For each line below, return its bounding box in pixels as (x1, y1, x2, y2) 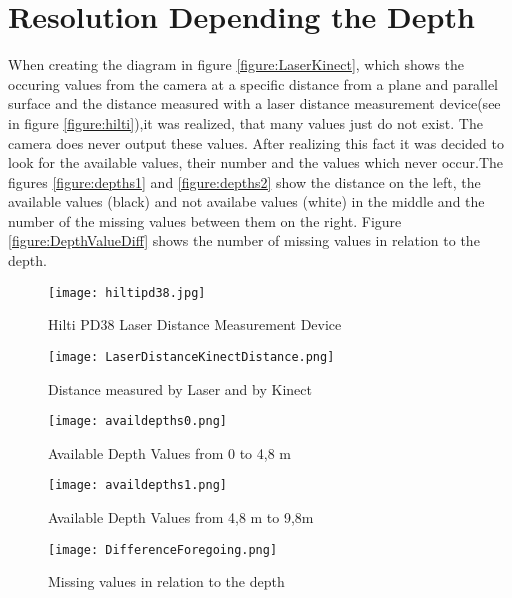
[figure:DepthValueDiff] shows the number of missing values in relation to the (8, 230, 480, 251)
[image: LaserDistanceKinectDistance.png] (48, 349, 335, 364)
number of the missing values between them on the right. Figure (8, 210, 402, 231)
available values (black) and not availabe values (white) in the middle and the (8, 191, 485, 212)
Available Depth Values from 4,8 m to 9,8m (48, 507, 314, 528)
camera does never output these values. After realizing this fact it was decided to (8, 132, 504, 153)
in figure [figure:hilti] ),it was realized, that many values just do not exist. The (8, 112, 483, 133)
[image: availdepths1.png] (48, 478, 227, 493)
